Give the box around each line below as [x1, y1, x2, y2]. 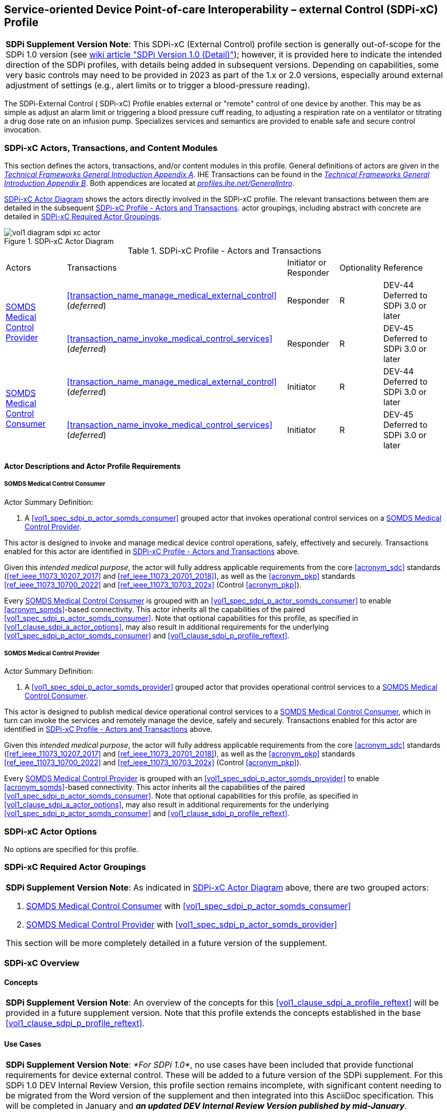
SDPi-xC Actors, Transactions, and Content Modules [4, 142, 218, 153]
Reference [383, 262, 423, 273]
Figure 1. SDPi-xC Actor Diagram [4, 237, 114, 246]
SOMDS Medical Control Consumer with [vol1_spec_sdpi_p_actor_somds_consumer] [26, 900, 351, 911]
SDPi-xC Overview [4, 958, 79, 969]
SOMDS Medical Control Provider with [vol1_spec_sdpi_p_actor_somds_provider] [26, 919, 337, 930]
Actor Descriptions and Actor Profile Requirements [4, 461, 181, 470]
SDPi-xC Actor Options [4, 826, 97, 837]
